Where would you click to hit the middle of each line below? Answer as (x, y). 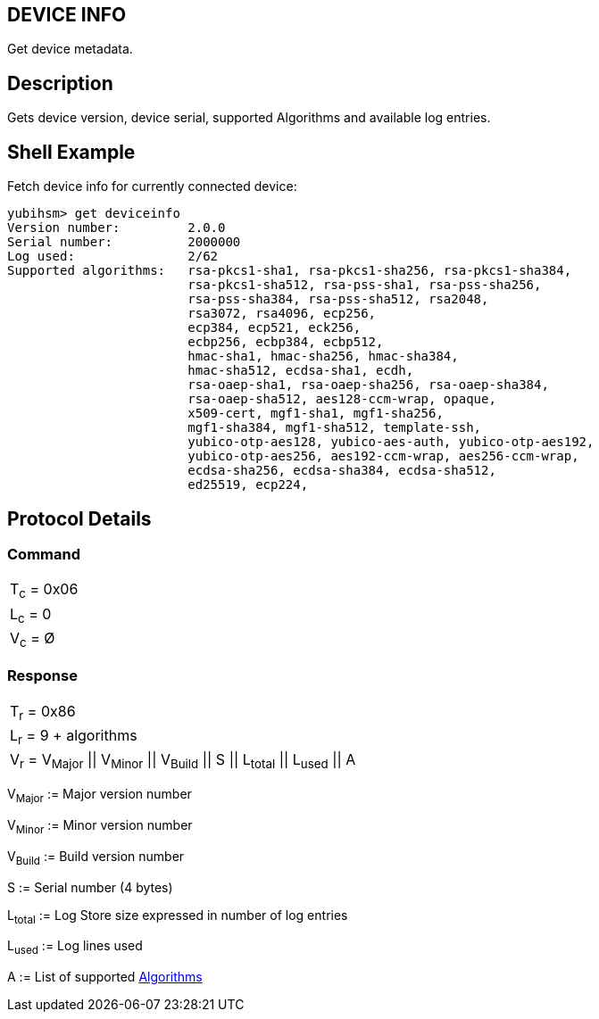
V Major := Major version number (100, 795)
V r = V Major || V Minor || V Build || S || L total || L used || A (183, 761)
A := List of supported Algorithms (105, 977)
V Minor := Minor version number (100, 827)
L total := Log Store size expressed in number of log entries (178, 916)
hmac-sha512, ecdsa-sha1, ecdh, (301, 371)
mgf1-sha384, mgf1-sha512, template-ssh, (335, 428)
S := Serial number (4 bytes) (90, 887)
